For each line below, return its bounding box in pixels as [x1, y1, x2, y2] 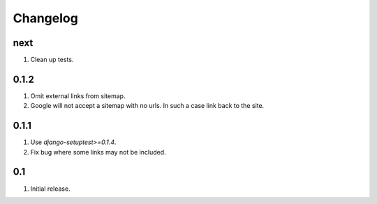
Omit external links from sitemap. [30, 91, 126, 100]
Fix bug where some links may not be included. [30, 148, 167, 156]
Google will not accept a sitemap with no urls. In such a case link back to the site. [30, 102, 265, 110]
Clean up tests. [30, 56, 74, 64]
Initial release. [30, 185, 71, 193]
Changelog [13, 10, 78, 26]
